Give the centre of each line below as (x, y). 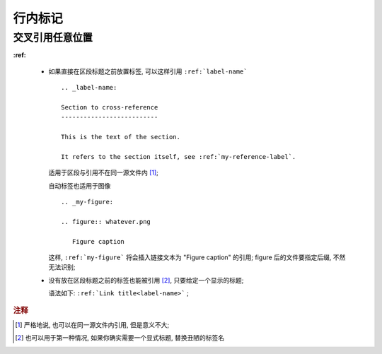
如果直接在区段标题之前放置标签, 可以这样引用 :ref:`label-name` (148, 71)
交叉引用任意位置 (53, 37)
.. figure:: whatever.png (106, 222)
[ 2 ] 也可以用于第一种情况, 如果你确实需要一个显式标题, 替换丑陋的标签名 (120, 338)
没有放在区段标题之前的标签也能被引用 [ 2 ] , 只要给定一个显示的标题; (146, 280)
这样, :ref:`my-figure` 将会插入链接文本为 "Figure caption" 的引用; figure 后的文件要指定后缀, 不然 (197, 257)
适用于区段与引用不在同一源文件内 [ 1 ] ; (104, 172)
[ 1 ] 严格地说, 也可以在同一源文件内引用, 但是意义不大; (92, 324)
